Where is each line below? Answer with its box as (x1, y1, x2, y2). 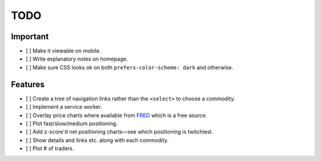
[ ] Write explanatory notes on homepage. (26, 55, 128, 62)
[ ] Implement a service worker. (26, 103, 102, 111)
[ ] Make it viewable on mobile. (26, 48, 101, 55)
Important (11, 31, 49, 42)
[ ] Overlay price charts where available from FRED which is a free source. (26, 112, 207, 119)
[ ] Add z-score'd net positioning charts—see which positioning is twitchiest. (26, 128, 213, 135)
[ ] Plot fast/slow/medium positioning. (26, 119, 118, 127)
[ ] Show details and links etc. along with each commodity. (26, 137, 169, 144)
